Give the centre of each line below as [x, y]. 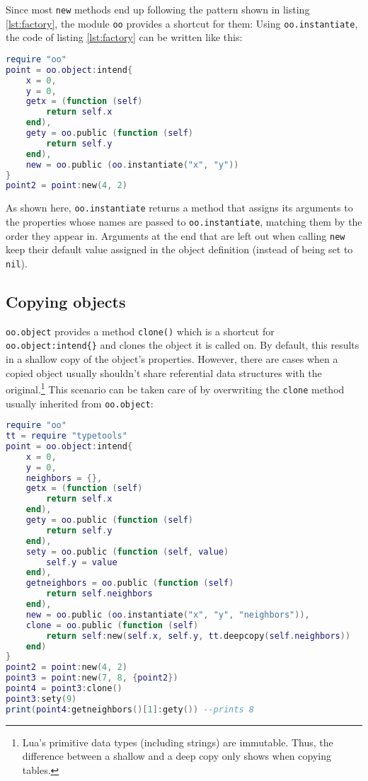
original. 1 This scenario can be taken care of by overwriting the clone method [175, 388]
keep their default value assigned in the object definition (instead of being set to [179, 249]
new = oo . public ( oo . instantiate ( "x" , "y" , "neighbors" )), [168, 614]
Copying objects [66, 301]
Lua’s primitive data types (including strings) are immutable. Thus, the [178, 742]
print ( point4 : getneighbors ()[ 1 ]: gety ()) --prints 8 [130, 709]
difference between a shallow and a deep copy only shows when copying [177, 756]
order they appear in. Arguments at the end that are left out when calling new [176, 235]
